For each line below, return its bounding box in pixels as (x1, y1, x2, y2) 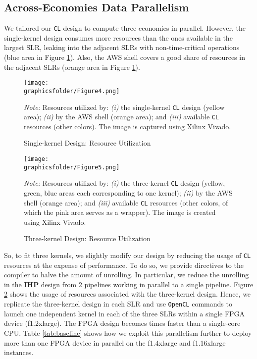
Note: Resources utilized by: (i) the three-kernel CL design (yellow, (24, 178, 225, 188)
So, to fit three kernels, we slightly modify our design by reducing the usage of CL (4, 250, 251, 260)
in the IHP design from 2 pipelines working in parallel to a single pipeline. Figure (4, 279, 254, 289)
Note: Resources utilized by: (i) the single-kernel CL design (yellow (24, 102, 225, 112)
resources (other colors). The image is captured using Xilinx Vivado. (24, 121, 231, 131)
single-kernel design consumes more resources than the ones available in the (4, 32, 233, 43)
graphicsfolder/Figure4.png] (24, 87, 120, 95)
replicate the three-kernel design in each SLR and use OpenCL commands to (4, 299, 232, 309)
